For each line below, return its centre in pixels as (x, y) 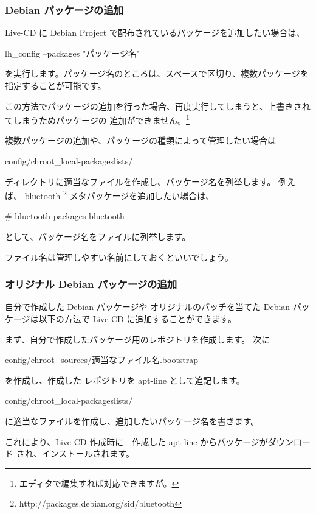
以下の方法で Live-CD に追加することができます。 (137, 319)
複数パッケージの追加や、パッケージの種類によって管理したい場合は (140, 140)
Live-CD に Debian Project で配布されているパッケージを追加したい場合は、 (155, 33)
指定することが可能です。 (56, 85)
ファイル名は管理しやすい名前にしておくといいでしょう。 (119, 257)
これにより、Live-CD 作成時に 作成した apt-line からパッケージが (136, 441)
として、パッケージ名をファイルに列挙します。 (98, 237)
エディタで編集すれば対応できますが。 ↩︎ (99, 483)
